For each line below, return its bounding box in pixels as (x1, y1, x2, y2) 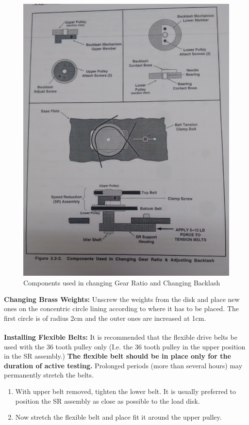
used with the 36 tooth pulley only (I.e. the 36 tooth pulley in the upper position (4, 341, 246, 351)
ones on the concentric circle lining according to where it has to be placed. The (4, 303, 239, 314)
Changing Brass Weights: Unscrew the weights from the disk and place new (4, 294, 240, 304)
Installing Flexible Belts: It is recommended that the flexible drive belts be (4, 332, 237, 342)
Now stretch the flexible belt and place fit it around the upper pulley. (15, 412, 222, 422)
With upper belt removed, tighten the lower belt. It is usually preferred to (15, 386, 236, 396)
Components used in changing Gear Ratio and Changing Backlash (23, 278, 220, 288)
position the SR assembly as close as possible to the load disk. (15, 395, 200, 406)
